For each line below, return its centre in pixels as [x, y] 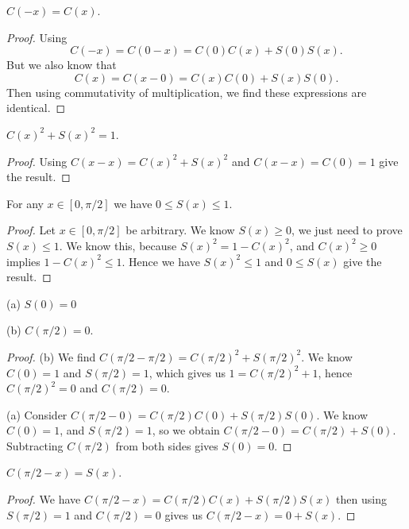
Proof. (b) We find [51, 356]
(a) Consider [37, 414]
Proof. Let [31, 230]
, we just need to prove [347, 230]
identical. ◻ [36, 108]
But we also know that [62, 65]
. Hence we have [161, 261]
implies [23, 261]
